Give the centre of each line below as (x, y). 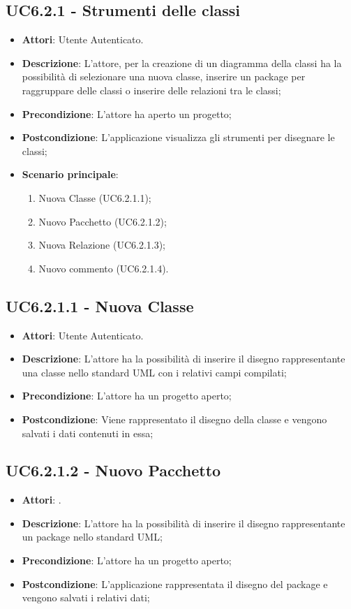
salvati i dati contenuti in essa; (88, 433)
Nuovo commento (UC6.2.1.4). (104, 268)
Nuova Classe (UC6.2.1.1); (95, 197)
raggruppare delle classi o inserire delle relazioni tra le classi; (151, 90)
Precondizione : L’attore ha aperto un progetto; (127, 113)
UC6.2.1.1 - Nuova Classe (100, 306)
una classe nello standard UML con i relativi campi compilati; (154, 372)
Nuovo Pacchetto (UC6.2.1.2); (103, 221)
